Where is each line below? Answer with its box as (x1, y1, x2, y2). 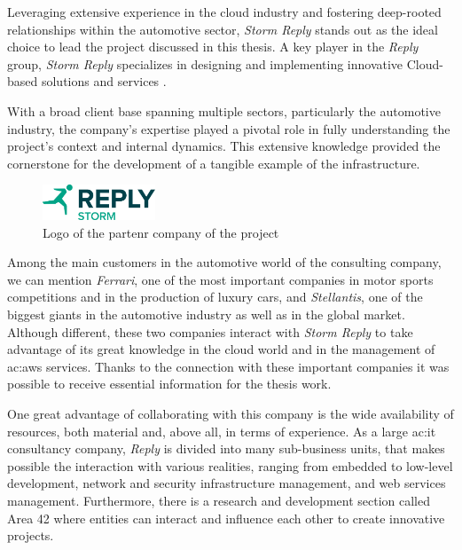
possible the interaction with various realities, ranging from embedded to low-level (7, 456, 453, 475)
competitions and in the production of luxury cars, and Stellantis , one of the (7, 287, 423, 306)
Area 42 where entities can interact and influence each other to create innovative (7, 508, 445, 527)
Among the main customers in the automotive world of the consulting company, (7, 253, 442, 271)
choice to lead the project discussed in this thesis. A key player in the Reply (7, 37, 419, 56)
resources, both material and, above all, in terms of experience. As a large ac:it (7, 421, 436, 440)
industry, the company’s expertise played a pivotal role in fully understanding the (7, 119, 450, 137)
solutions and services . (41, 72, 167, 90)
